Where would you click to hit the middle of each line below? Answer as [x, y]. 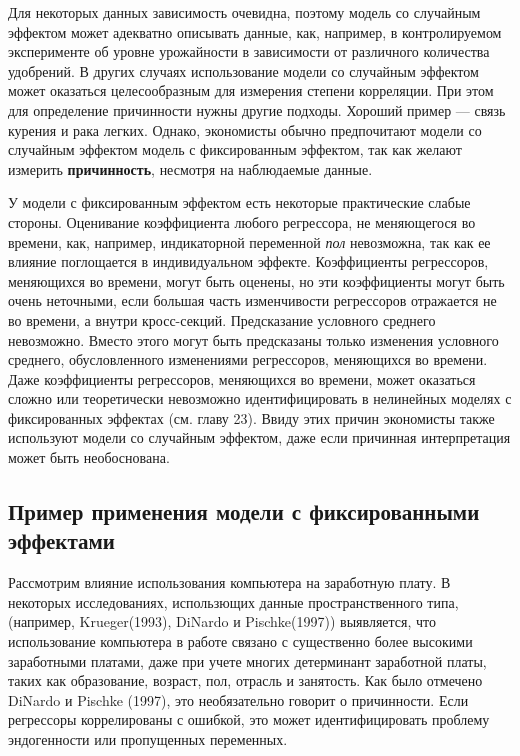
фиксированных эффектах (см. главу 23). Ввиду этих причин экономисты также [251, 417]
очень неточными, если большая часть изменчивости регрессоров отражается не [252, 300]
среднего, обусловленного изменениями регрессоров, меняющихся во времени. [248, 359]
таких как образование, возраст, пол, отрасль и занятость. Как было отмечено [245, 680]
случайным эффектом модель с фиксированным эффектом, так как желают [235, 149]
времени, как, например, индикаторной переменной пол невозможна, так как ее [249, 241]
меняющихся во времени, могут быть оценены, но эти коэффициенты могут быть [256, 280]
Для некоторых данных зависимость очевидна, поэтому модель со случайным [244, 12]
